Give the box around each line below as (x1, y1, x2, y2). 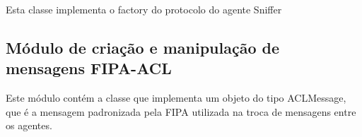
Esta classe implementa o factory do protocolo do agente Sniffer (6, 2, 282, 16)
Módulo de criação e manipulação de (6, 36, 280, 58)
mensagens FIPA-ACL (6, 57, 172, 79)
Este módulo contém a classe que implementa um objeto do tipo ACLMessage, (6, 90, 346, 105)
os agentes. (6, 118, 52, 133)
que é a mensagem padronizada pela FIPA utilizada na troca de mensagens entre (6, 104, 356, 119)
